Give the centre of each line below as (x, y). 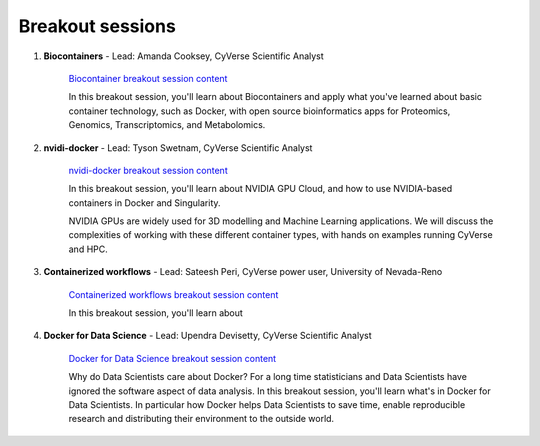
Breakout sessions (97, 26)
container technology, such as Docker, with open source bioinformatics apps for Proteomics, (259, 111)
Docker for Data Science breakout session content (172, 358)
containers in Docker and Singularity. (144, 202)
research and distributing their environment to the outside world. (201, 419)
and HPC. (88, 249)
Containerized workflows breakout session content (173, 294)
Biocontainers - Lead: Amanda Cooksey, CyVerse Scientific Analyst (183, 56)
